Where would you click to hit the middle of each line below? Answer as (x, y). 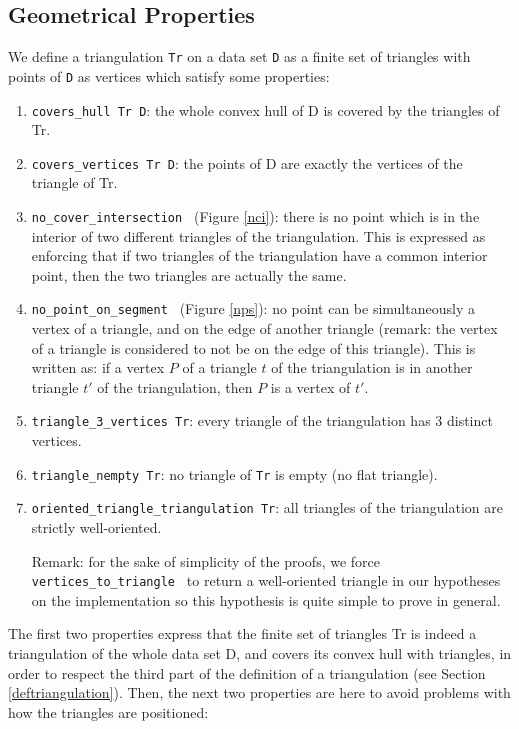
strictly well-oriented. (96, 527)
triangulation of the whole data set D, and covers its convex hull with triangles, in (260, 653)
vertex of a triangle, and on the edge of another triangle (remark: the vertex (264, 328)
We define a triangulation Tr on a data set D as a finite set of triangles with (239, 56)
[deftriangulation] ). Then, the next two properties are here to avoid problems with (259, 692)
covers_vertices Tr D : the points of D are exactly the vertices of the (247, 162)
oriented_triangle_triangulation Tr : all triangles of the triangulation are (267, 507)
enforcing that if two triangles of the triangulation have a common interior (259, 255)
